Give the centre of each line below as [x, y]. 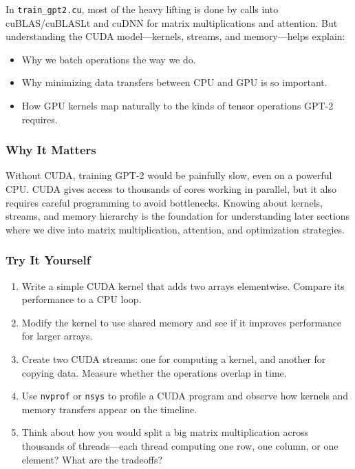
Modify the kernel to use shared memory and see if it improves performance [182, 322]
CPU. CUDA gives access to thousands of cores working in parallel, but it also [171, 189]
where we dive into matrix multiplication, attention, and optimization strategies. [175, 229]
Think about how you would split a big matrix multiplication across [165, 432]
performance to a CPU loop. [82, 299]
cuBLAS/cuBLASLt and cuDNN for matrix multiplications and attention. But [172, 22]
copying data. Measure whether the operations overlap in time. [154, 372]
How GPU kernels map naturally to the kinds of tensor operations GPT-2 [177, 106]
